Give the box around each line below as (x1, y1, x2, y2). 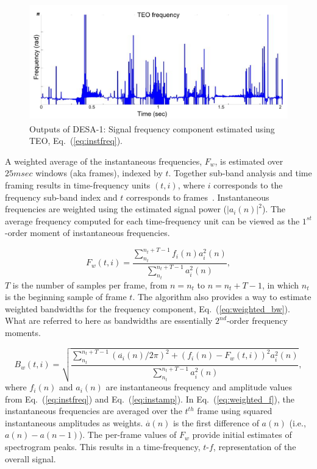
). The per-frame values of (79, 428, 177, 441)
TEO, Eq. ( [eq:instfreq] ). (29, 134, 123, 147)
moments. (5, 326, 41, 339)
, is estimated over (215, 154, 283, 167)
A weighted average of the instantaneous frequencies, (5, 154, 202, 167)
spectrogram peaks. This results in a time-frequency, (5, 440, 201, 453)
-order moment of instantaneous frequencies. (5, 226, 170, 239)
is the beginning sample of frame (5, 290, 127, 303)
